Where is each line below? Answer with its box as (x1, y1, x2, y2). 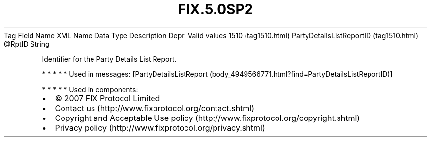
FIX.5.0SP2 (178, 1, 253, 18)
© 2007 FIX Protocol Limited (55, 93, 160, 103)
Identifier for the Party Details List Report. (42, 54, 177, 63)
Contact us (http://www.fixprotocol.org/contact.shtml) (55, 103, 255, 113)
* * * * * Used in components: (42, 85, 138, 94)
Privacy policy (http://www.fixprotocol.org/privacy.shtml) (55, 122, 265, 133)
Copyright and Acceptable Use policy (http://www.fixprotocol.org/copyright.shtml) (55, 113, 360, 123)
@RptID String (4, 39, 50, 48)
